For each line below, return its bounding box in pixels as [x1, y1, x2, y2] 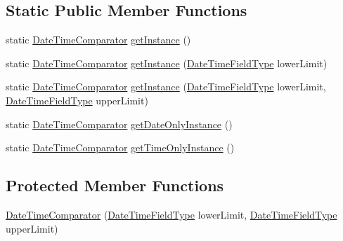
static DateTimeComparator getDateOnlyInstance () [6, 116, 233, 131]
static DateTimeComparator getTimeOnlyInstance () [6, 140, 235, 155]
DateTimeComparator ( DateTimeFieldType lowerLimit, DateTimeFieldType [6, 207, 337, 221]
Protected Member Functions [6, 174, 224, 196]
